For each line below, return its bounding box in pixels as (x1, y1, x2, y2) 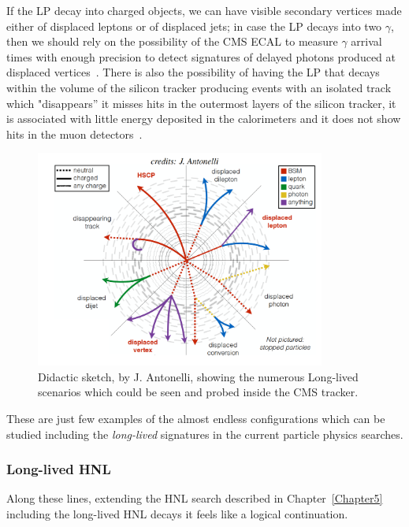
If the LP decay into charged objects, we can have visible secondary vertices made (6, 2, 402, 18)
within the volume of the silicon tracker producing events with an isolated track (6, 79, 392, 95)
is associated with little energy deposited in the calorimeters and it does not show (6, 110, 401, 127)
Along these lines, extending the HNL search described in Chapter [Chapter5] (6, 490, 383, 507)
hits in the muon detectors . (6, 125, 143, 142)
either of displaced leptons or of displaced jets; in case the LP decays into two (6, 17, 382, 34)
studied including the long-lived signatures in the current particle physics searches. (6, 425, 403, 442)
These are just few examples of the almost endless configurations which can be (6, 410, 385, 427)
